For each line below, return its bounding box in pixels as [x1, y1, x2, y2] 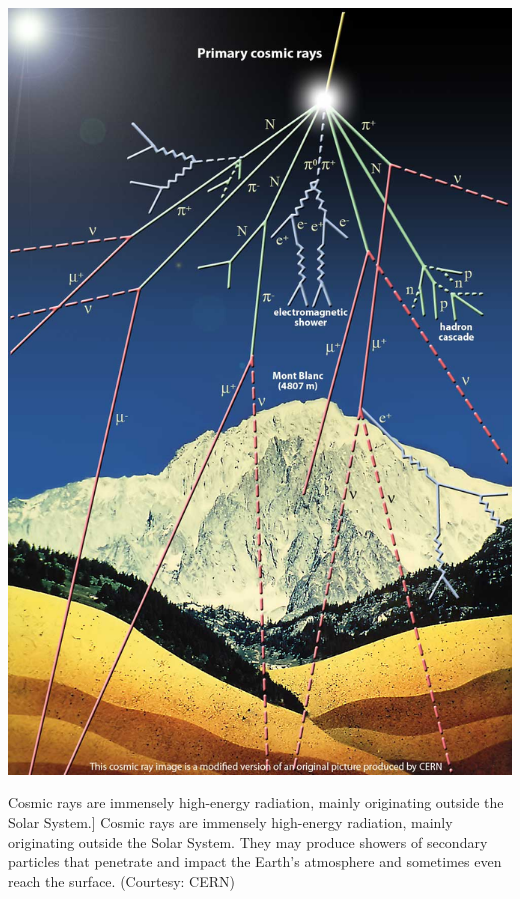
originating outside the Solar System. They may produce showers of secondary [8, 831, 488, 852]
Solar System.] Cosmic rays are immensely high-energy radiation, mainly [8, 812, 453, 833]
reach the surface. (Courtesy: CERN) [8, 870, 235, 891]
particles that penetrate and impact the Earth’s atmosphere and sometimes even [8, 851, 502, 872]
